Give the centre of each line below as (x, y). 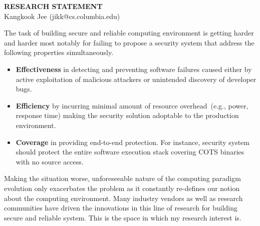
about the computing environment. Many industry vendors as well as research (123, 198)
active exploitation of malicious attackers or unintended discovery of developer (136, 79)
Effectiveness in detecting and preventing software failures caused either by (134, 69)
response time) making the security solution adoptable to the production (127, 115)
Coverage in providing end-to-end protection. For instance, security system (133, 142)
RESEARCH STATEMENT (53, 6)
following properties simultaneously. (59, 52)
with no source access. (50, 161)
